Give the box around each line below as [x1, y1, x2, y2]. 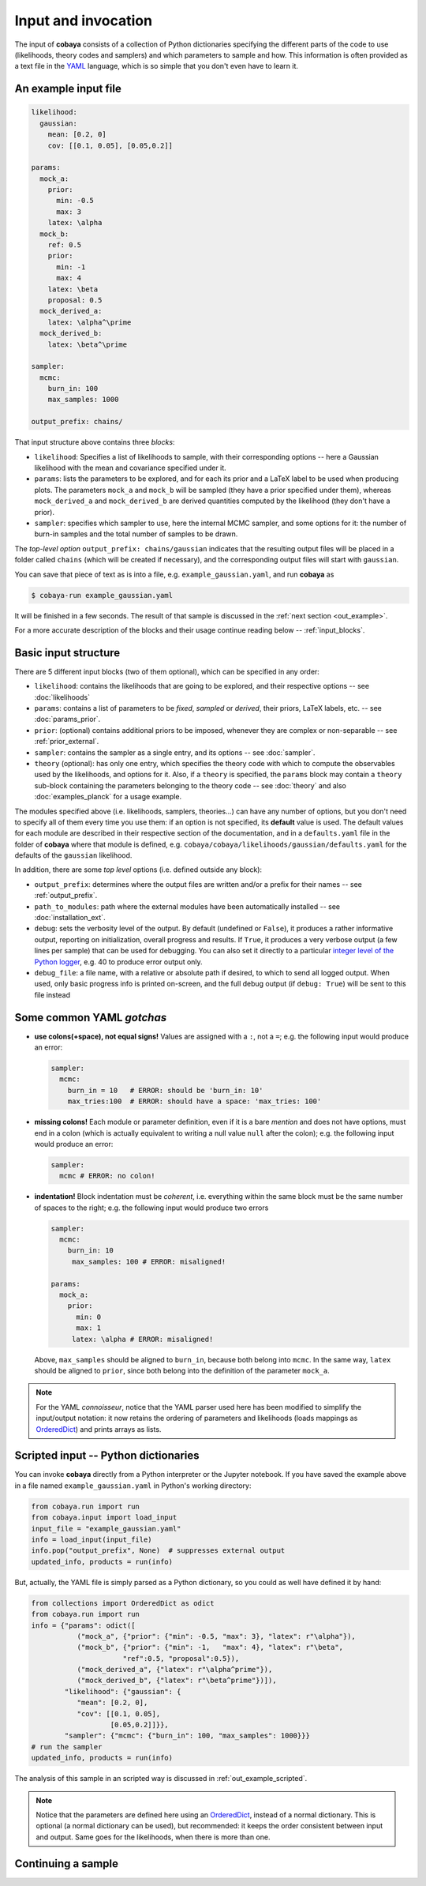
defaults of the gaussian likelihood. [14, 851, 133, 860]
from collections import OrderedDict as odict [31, 1599, 215, 1607]
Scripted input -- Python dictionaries [14, 1449, 200, 1463]
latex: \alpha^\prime [47, 317, 132, 327]
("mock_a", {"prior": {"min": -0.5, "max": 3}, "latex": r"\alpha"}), [77, 1632, 357, 1640]
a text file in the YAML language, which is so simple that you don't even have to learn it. [14, 62, 299, 71]
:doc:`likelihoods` [34, 692, 91, 702]
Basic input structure [14, 646, 121, 659]
